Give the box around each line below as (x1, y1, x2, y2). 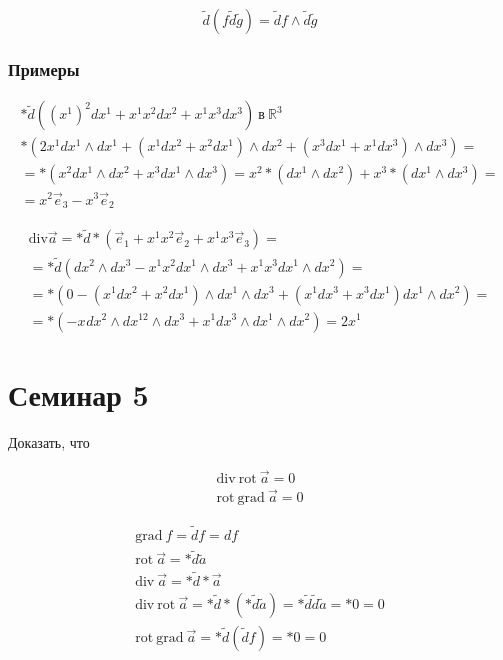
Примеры (8, 56, 80, 81)
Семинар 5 (8, 373, 149, 414)
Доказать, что (8, 431, 90, 452)
